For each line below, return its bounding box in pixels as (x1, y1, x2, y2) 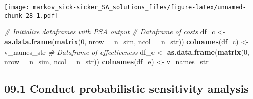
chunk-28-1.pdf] (4, 12, 59, 19)
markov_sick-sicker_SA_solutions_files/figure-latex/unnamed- (33, 4, 246, 11)
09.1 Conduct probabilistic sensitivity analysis (4, 81, 249, 96)
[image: (4, 4, 30, 11)
